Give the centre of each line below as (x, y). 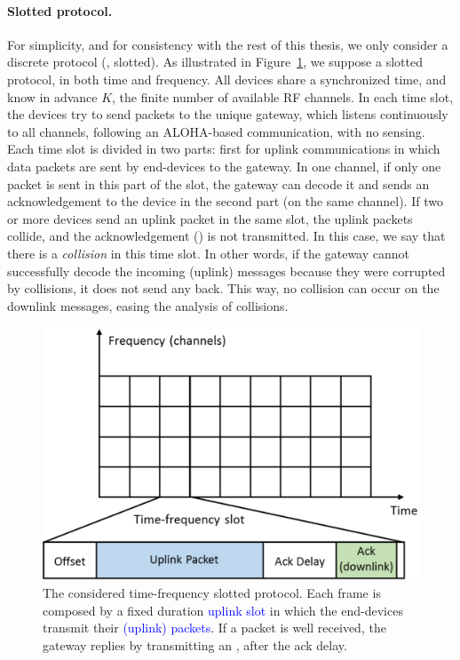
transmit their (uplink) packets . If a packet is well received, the (214, 628)
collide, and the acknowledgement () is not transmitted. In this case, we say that (226, 236)
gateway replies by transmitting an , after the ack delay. (195, 644)
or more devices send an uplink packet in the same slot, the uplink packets (210, 218)
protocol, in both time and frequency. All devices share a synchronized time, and (227, 79)
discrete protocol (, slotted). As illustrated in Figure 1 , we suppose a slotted (215, 62)
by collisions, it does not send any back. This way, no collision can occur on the (223, 288)
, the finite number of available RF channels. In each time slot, (283, 96)
